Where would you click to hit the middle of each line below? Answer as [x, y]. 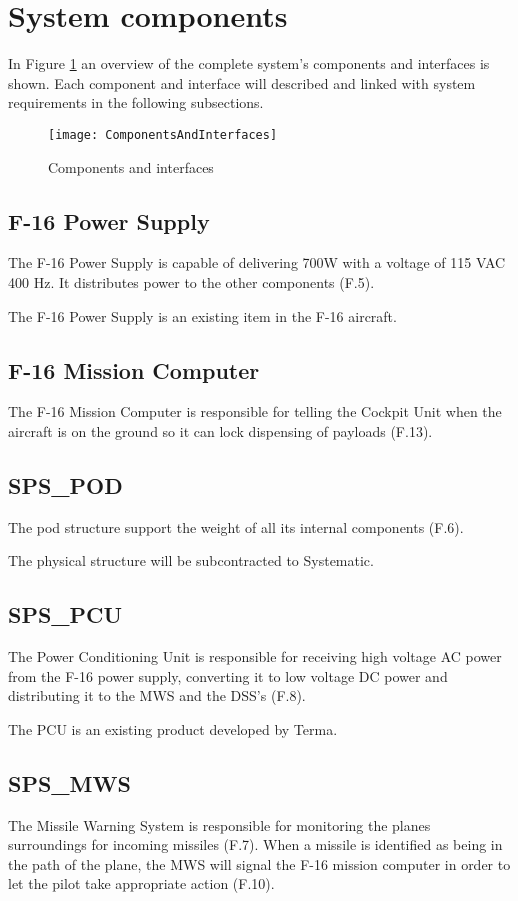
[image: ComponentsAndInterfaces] [163, 134]
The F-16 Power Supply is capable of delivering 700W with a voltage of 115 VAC [257, 262]
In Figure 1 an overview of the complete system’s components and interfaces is [249, 63]
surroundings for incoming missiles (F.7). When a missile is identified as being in [255, 844]
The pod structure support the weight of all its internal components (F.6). [236, 526]
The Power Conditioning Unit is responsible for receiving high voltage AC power [255, 656]
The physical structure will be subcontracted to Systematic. [191, 560]
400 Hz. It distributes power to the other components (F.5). [191, 281]
